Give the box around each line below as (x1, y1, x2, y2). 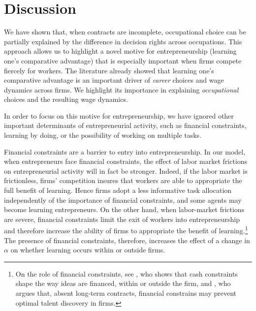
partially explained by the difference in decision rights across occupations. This (4, 36, 242, 46)
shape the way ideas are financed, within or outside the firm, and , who (15, 278, 231, 288)
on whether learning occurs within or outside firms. (10, 245, 165, 255)
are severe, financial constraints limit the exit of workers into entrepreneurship (4, 214, 240, 224)
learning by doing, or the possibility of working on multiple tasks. (4, 130, 202, 140)
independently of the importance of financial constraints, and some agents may (4, 194, 242, 205)
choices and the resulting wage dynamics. (4, 94, 128, 104)
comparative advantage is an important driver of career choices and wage (4, 75, 224, 85)
